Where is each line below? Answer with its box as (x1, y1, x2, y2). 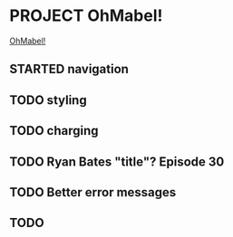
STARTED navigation (9, 62, 130, 77)
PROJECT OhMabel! (9, 5, 163, 26)
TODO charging (9, 123, 99, 138)
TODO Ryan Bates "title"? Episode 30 (9, 154, 225, 169)
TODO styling (9, 92, 88, 108)
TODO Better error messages (9, 185, 177, 200)
